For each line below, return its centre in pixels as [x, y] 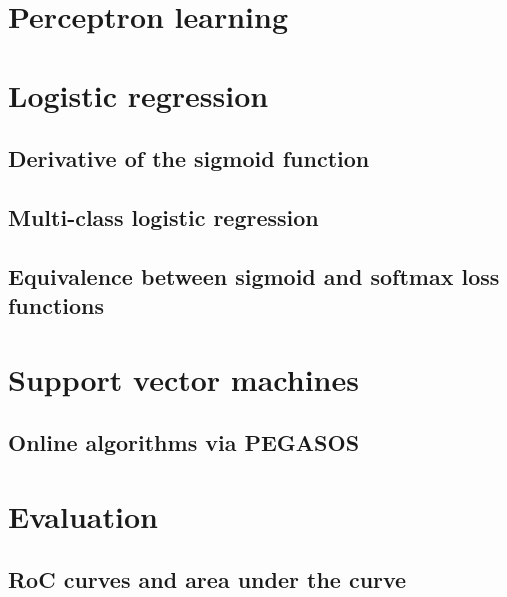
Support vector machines [183, 378]
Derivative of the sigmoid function [189, 158]
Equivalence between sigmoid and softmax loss [254, 275]
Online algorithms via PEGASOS [184, 442]
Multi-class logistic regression [163, 216]
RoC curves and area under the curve [207, 579]
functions [56, 305]
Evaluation [83, 515]
